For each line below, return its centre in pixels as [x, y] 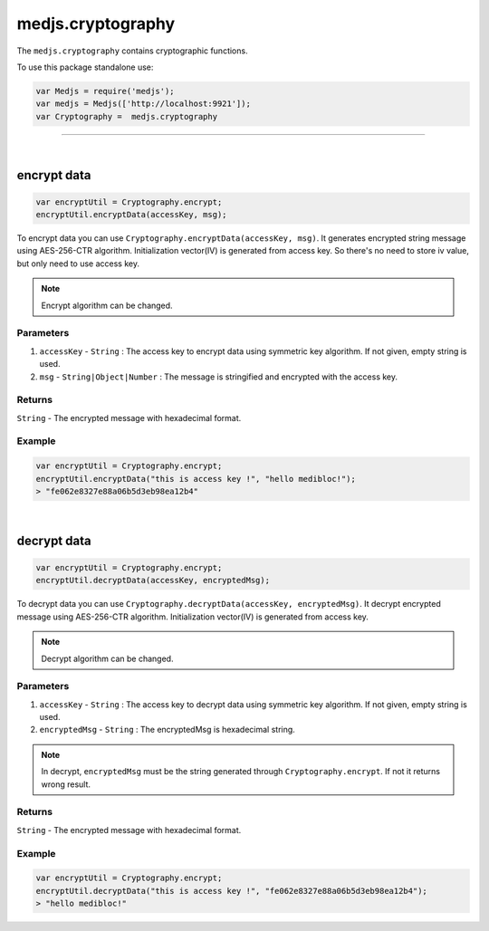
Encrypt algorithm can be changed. [107, 305]
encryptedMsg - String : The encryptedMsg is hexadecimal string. [168, 730]
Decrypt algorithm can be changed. [107, 658]
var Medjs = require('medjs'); [105, 91]
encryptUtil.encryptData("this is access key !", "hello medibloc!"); [196, 479]
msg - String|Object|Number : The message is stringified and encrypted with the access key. [219, 377]
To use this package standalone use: [85, 67]
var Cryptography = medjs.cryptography [126, 116]
